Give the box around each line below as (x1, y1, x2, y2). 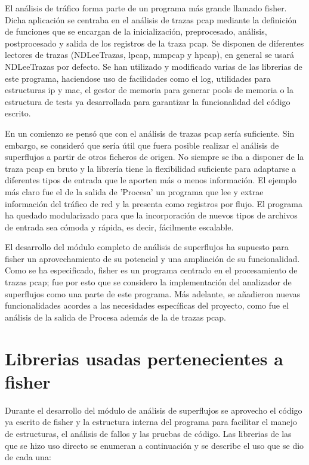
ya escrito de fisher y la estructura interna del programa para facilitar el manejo (5, 415, 297, 428)
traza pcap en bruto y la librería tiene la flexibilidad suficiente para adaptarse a (5, 162, 296, 174)
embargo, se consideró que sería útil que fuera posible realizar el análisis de (5, 138, 279, 151)
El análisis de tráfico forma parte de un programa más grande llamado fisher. (5, 2, 287, 14)
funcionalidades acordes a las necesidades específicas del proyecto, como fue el (5, 299, 289, 312)
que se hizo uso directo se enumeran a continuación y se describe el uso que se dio (5, 439, 304, 451)
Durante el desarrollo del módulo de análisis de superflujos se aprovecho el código (5, 404, 302, 416)
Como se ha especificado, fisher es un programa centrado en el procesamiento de (5, 264, 298, 276)
